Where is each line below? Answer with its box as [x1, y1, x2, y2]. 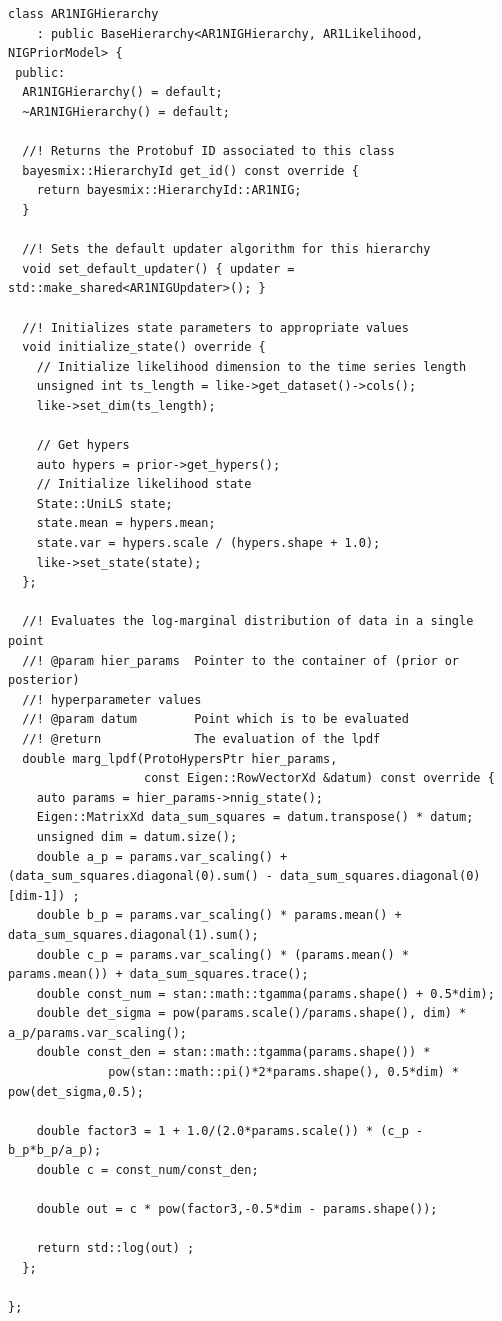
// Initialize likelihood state [36, 477, 252, 492]
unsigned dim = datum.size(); [36, 829, 238, 844]
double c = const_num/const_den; [36, 1163, 259, 1178]
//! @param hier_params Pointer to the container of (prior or [22, 653, 460, 668]
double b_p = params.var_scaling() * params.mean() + [36, 908, 402, 923]
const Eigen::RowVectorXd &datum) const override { [144, 771, 495, 786]
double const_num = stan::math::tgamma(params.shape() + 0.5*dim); [36, 986, 495, 1001]
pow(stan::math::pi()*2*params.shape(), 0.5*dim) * [108, 1065, 460, 1080]
